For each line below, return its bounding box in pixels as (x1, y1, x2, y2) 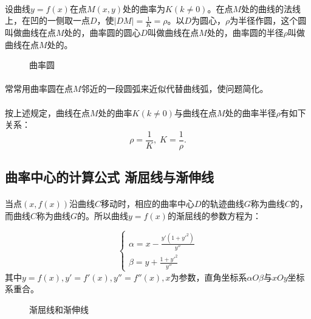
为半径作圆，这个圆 (230, 14, 307, 27)
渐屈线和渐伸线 (29, 303, 89, 315)
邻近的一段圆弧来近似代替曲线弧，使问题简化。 (81, 82, 268, 95)
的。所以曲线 (77, 209, 129, 222)
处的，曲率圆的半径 (207, 26, 284, 39)
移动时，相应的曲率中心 (101, 197, 195, 210)
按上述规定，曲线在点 (5, 106, 90, 119)
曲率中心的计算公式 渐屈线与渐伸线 (5, 167, 214, 186)
